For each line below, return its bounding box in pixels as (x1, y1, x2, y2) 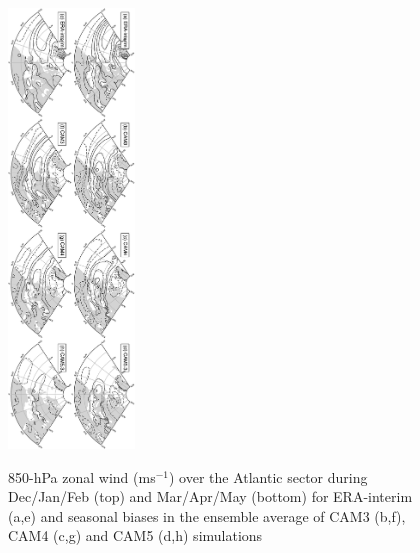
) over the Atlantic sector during (168, 466, 368, 487)
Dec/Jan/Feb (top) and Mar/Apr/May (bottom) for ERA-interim (8, 486, 413, 507)
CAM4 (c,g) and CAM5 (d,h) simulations (8, 525, 263, 546)
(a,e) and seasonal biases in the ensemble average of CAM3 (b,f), (8, 505, 406, 526)
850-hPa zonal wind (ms (8, 466, 156, 487)
